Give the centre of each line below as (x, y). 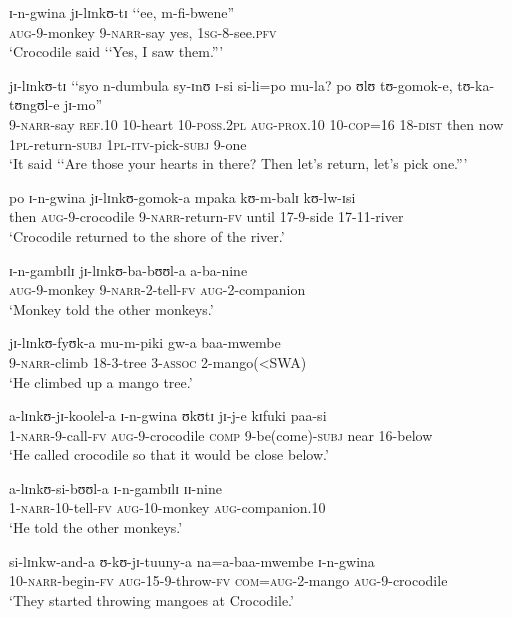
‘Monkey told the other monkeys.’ (111, 308)
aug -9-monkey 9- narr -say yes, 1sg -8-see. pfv (143, 31)
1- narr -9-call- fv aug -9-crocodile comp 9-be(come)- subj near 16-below (221, 434)
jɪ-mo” (83, 104)
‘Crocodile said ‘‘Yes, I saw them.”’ (116, 51)
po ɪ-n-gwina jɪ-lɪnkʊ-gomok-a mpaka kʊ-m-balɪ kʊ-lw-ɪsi (182, 196)
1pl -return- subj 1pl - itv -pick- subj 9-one (128, 143)
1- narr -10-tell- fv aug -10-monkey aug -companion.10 (167, 507)
